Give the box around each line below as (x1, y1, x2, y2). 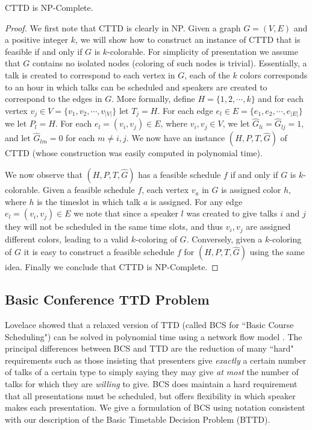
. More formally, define (111, 92, 195, 105)
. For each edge (157, 104, 213, 116)
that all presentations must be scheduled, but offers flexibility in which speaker (5, 389, 296, 402)
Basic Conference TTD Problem (5, 290, 210, 309)
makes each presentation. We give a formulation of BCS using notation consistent (5, 401, 305, 414)
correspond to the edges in (5, 92, 102, 105)
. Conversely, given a (186, 232, 263, 245)
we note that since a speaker (73, 207, 178, 220)
